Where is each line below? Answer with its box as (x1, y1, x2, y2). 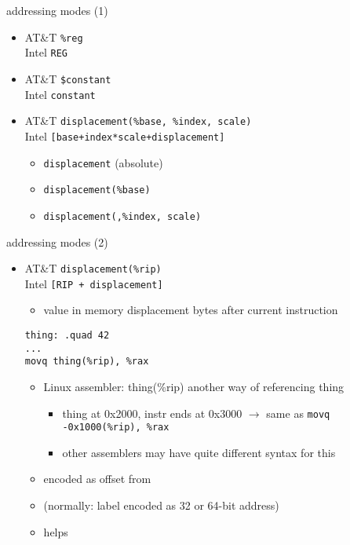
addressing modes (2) (6, 233, 108, 250)
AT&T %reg (24, 28, 83, 45)
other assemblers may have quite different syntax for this (62, 444, 336, 460)
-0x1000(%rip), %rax (62, 422, 170, 433)
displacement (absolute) (43, 154, 163, 170)
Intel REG (24, 44, 67, 60)
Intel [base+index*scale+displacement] (24, 127, 225, 144)
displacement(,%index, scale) (43, 210, 202, 222)
